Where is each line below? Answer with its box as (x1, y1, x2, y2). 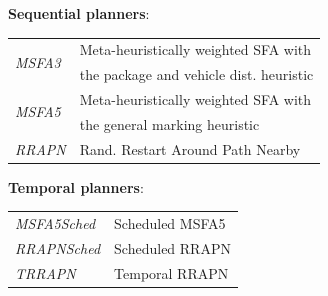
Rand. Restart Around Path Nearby (79, 138, 301, 159)
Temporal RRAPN (114, 262, 229, 283)
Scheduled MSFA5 (114, 213, 226, 234)
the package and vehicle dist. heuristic (79, 64, 314, 85)
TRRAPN (15, 262, 76, 283)
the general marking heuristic (79, 113, 260, 134)
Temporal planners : (8, 176, 144, 197)
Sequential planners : (8, 3, 150, 23)
